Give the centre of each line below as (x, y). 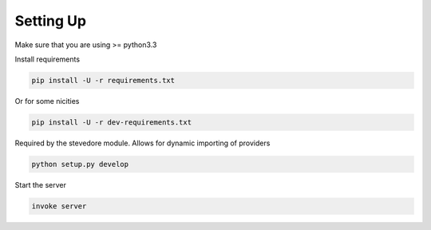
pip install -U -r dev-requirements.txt (111, 122)
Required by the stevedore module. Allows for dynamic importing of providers (142, 143)
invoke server (59, 206)
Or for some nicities (47, 101)
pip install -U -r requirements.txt (103, 80)
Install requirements (47, 59)
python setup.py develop (80, 164)
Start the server (41, 184)
